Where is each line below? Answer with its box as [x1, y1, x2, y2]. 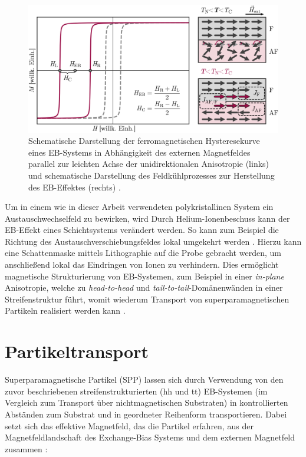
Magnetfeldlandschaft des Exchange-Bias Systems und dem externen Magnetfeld [5, 431, 295, 443]
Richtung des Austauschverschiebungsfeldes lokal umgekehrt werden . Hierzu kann [5, 235, 302, 247]
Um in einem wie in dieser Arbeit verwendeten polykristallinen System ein [5, 200, 274, 213]
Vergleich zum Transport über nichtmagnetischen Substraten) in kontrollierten [5, 396, 288, 409]
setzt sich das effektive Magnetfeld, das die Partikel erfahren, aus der [5, 419, 254, 432]
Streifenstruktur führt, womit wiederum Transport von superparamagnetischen [5, 292, 289, 305]
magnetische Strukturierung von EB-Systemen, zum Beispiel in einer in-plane [5, 269, 284, 282]
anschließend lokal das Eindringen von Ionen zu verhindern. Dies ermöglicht [5, 258, 279, 271]
